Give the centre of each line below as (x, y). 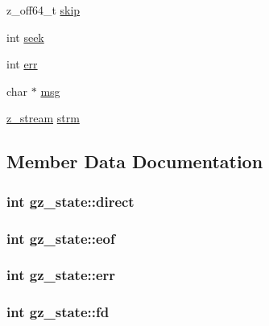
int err (22, 64)
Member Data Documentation (135, 161)
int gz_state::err (61, 275)
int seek (25, 37)
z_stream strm (43, 118)
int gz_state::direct (70, 201)
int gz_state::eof (61, 238)
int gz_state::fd (58, 312)
